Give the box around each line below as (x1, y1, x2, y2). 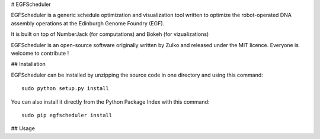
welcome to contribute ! (11, 49, 69, 57)
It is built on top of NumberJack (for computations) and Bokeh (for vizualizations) (11, 31, 209, 38)
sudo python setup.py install (21, 85, 110, 92)
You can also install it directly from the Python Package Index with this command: (11, 98, 210, 105)
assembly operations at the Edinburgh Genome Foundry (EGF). (11, 19, 165, 27)
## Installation (11, 61, 46, 68)
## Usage (11, 125, 36, 132)
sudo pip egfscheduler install (21, 112, 113, 118)
